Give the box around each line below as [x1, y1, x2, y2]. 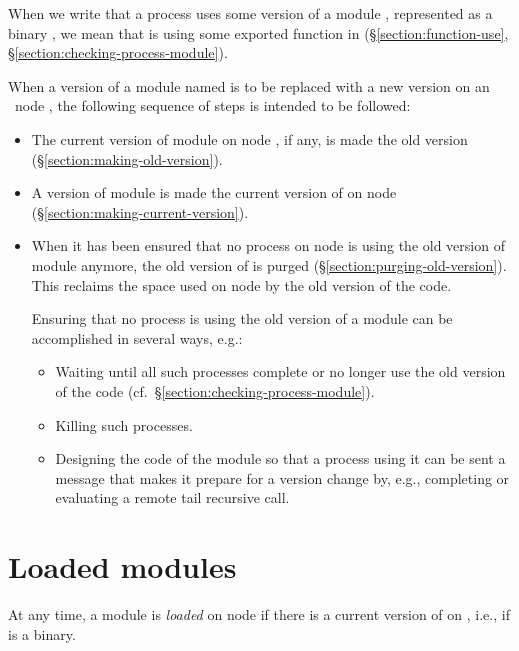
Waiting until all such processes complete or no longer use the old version [55, 361, 506, 382]
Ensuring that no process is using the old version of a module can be [31, 308, 453, 329]
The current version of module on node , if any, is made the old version [31, 128, 468, 149]
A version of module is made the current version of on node [31, 182, 397, 203]
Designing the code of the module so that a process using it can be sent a [55, 448, 506, 469]
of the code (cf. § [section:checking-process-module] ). [55, 380, 375, 401]
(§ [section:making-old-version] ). [31, 148, 223, 169]
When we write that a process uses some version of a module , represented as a [8, 3, 493, 23]
